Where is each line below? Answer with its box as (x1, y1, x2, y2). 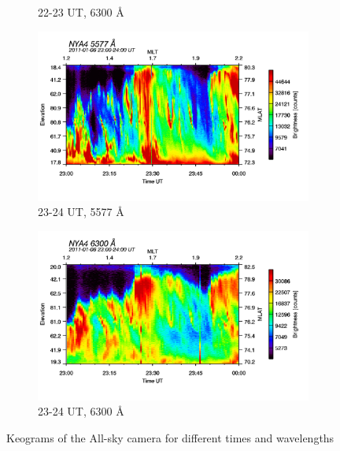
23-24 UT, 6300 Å (38, 403, 124, 419)
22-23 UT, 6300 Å (38, 4, 124, 20)
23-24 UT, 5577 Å (38, 203, 124, 220)
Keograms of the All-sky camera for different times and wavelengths (6, 429, 334, 445)
